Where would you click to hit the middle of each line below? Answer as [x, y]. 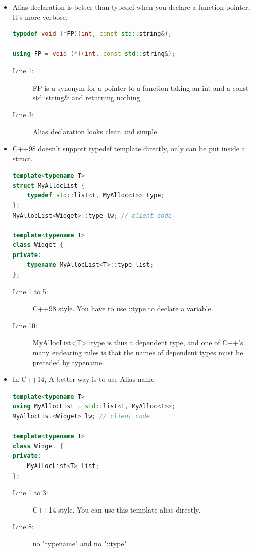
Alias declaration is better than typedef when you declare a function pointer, [131, 7]
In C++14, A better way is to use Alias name [83, 379]
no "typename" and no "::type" [80, 543]
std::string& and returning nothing [86, 97]
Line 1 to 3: [30, 493]
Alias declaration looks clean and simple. [96, 131]
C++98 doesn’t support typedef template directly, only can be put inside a [129, 148]
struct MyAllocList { [48, 185]
